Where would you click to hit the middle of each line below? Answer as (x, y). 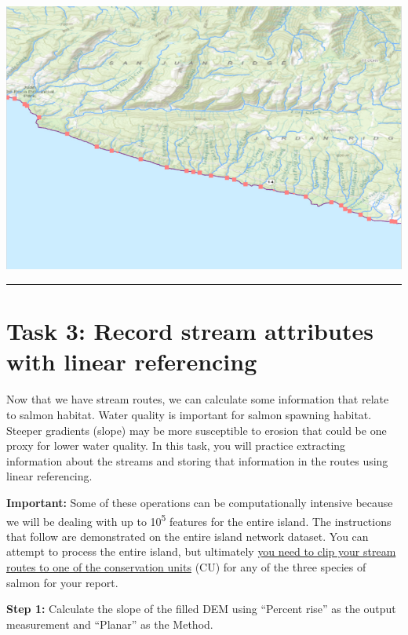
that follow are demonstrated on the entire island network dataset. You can (188, 536)
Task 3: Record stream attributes (190, 331)
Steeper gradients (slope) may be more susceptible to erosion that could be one (197, 430)
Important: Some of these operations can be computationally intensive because (200, 502)
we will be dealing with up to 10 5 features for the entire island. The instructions (199, 520)
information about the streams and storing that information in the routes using (197, 460)
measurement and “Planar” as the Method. (110, 624)
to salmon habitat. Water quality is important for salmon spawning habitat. (189, 414)
